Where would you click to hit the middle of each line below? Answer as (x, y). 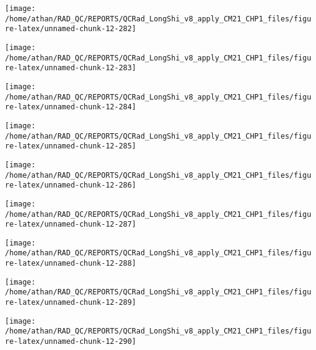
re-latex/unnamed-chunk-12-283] (71, 68)
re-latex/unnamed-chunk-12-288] (71, 264)
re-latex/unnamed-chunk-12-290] (71, 342)
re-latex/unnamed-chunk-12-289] (71, 303)
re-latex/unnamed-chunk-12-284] (71, 107)
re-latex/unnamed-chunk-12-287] (71, 224)
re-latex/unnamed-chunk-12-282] (71, 29)
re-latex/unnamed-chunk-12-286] (71, 185)
